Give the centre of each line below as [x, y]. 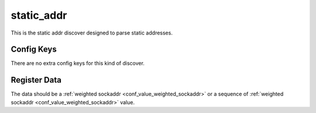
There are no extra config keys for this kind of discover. [78, 63]
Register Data [36, 80]
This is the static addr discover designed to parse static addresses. [92, 33]
